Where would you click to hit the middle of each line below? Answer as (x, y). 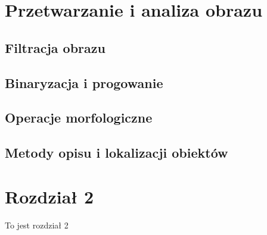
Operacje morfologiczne (79, 117)
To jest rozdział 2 (37, 225)
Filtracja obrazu (55, 47)
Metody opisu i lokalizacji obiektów (117, 153)
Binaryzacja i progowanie (84, 82)
